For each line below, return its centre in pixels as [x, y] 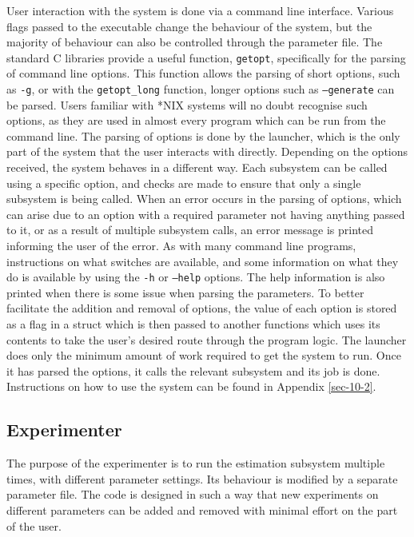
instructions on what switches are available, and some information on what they [203, 261]
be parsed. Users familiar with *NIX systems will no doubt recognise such [187, 104]
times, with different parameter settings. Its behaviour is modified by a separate [202, 478]
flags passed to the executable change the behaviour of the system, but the [189, 26]
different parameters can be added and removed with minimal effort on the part [202, 510]
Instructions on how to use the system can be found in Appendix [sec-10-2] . [191, 386]
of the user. [34, 525]
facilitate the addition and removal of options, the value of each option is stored [202, 308]
